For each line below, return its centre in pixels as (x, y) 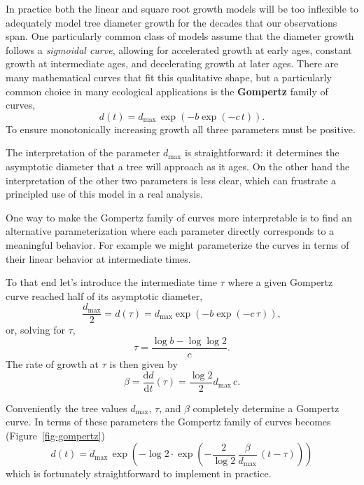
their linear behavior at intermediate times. (98, 258)
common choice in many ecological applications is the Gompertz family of (167, 91)
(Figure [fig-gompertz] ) (55, 435)
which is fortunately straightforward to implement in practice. (139, 473)
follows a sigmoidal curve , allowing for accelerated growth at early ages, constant (179, 49)
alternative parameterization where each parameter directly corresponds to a (170, 231)
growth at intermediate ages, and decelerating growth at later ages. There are (172, 63)
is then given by (143, 364)
